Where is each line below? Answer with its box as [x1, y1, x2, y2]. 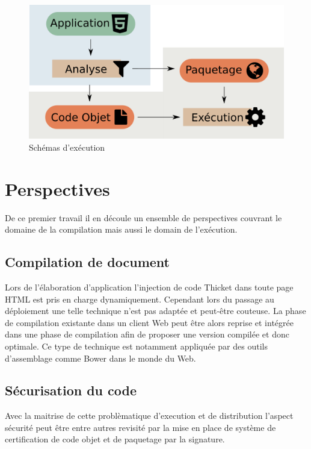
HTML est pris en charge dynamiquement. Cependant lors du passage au [5, 292, 274, 305]
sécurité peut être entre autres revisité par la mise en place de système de [5, 421, 276, 433]
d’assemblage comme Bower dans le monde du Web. [5, 351, 196, 364]
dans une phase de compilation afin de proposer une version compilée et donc [5, 328, 289, 341]
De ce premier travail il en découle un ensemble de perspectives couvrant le [5, 211, 282, 224]
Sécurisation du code [5, 381, 137, 400]
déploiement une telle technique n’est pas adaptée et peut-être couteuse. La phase [5, 304, 306, 317]
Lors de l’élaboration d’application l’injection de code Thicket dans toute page [5, 280, 294, 293]
